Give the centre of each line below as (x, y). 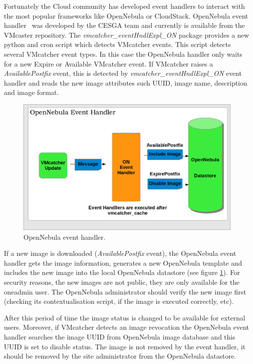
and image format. (32, 92)
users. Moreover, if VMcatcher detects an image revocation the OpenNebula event (127, 327)
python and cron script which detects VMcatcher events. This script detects (117, 44)
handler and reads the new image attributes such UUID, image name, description (126, 82)
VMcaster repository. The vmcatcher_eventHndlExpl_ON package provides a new (126, 34)
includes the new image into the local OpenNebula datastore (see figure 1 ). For (122, 272)
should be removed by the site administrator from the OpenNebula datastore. (120, 356)
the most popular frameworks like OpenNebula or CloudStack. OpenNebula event (126, 15)
